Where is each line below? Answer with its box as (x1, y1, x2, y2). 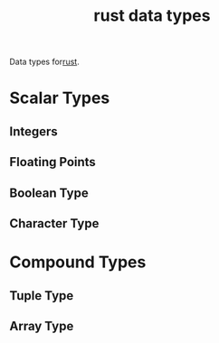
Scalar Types (9, 88, 110, 108)
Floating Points (9, 154, 97, 170)
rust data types (93, 5, 211, 26)
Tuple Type (9, 288, 74, 303)
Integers (9, 124, 59, 139)
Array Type (9, 318, 74, 334)
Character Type (9, 216, 100, 231)
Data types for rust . (9, 56, 80, 68)
